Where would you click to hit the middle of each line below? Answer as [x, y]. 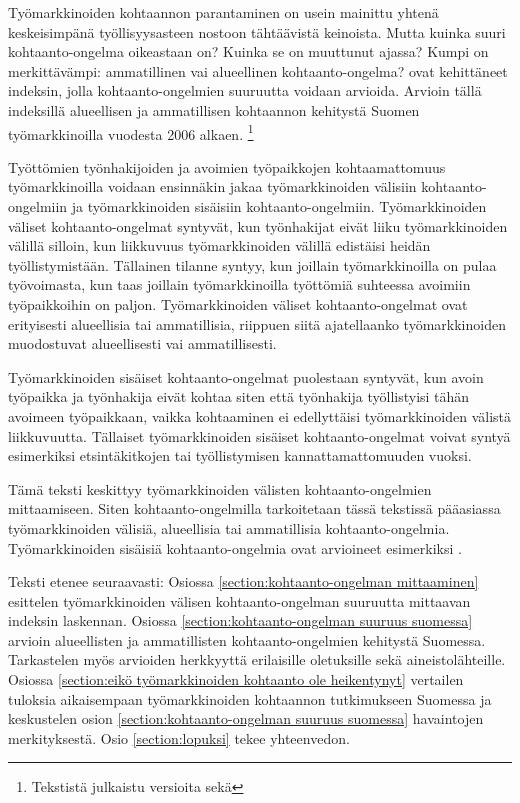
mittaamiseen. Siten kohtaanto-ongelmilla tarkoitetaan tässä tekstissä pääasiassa [254, 508]
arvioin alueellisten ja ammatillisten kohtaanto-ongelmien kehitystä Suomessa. [247, 639]
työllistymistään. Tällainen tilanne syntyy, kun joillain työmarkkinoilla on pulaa [252, 264]
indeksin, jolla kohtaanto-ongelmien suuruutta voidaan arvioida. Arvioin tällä [245, 90]
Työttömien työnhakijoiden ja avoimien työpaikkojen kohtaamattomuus [227, 166]
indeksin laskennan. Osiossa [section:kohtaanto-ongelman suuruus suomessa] [240, 620]
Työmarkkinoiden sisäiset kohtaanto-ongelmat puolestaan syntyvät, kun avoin [246, 376]
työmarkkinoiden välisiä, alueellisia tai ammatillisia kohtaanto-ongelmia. [229, 527]
